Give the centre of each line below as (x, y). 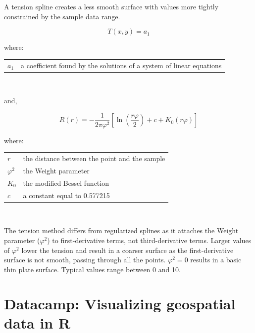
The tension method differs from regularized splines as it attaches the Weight (121, 230)
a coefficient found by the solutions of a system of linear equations (121, 65)
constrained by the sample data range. (62, 16)
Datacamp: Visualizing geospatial (120, 303)
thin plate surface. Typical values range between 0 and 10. (92, 269)
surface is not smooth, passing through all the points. (85, 260)
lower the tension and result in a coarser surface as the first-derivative (127, 250)
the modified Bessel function (66, 183)
